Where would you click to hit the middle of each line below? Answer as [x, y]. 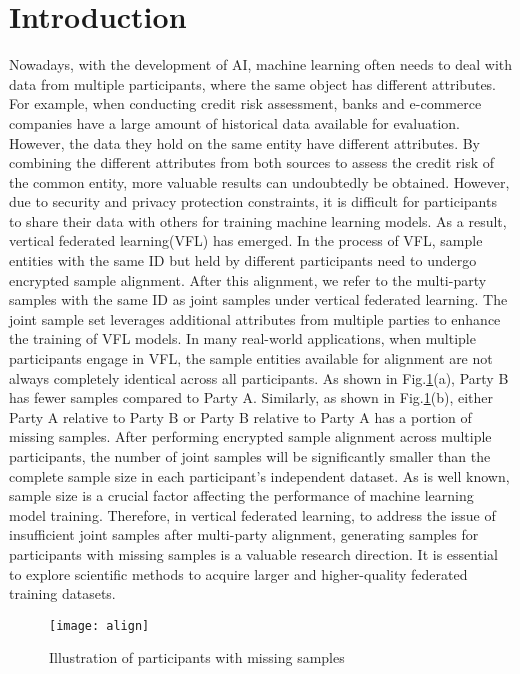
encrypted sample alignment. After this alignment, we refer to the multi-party [248, 279]
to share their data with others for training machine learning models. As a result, [258, 220]
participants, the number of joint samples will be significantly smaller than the [250, 456]
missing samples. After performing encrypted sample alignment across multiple [250, 436]
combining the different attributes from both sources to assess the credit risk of [251, 162]
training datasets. [62, 593]
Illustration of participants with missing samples [197, 657]
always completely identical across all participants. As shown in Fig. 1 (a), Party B [259, 377]
